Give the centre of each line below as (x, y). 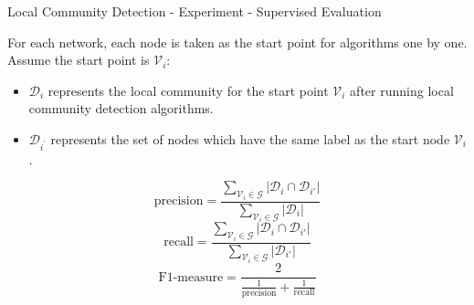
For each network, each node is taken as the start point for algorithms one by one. (237, 42)
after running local (402, 90)
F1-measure (191, 277)
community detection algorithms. (121, 108)
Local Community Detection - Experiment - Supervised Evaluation (195, 11)
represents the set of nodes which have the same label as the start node (250, 138)
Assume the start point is (79, 60)
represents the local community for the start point (188, 90)
